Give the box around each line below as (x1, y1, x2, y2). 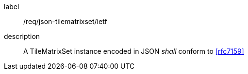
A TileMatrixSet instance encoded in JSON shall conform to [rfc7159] (23, 47, 244, 55)
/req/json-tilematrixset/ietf (23, 17, 107, 25)
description (4, 32, 40, 40)
